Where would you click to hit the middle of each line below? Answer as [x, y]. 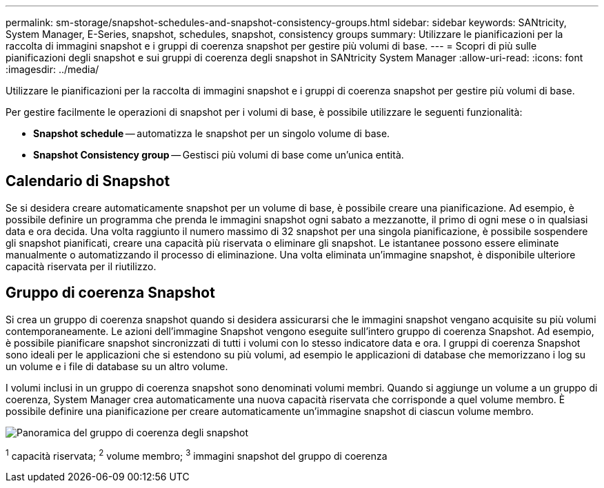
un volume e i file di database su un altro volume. [117, 366]
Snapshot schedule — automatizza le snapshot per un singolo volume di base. [212, 133]
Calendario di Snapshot [88, 181]
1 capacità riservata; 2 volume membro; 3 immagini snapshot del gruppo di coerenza [197, 455]
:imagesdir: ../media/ [52, 69]
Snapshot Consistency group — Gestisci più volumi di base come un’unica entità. [219, 155]
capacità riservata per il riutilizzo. [81, 266]
